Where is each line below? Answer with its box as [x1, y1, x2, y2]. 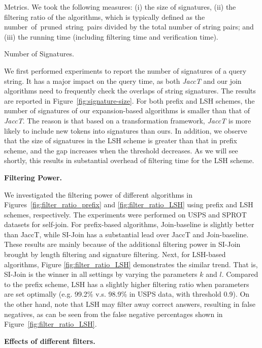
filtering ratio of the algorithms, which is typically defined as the [4, 11, 205, 22]
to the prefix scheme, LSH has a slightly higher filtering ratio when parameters [4, 278, 249, 289]
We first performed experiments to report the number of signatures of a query [4, 65, 247, 76]
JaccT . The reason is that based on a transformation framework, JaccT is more [4, 115, 251, 125]
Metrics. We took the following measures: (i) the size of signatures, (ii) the [4, 2, 236, 12]
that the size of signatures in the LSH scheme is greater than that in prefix [4, 135, 237, 146]
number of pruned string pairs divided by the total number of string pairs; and [4, 21, 254, 32]
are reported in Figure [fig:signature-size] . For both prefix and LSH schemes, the [4, 95, 255, 106]
